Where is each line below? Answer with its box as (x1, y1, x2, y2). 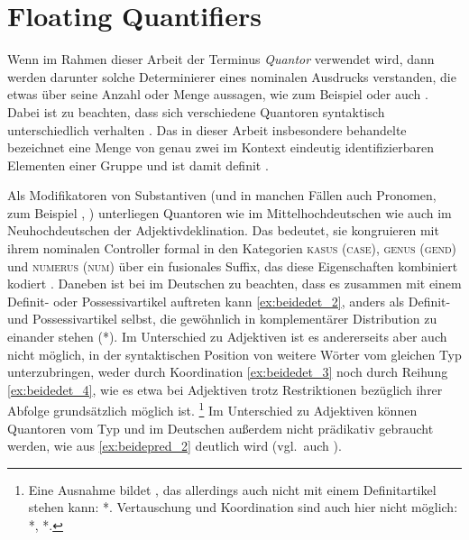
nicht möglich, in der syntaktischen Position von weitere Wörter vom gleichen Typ (7, 344, 462, 363)
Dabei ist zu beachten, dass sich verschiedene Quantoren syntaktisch (7, 102, 385, 121)
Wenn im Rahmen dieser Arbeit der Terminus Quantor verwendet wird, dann (7, 50, 435, 69)
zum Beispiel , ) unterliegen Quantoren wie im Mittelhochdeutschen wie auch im (7, 203, 452, 222)
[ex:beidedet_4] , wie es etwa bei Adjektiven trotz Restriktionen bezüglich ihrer (7, 380, 443, 398)
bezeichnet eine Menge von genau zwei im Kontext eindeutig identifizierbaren (7, 138, 434, 157)
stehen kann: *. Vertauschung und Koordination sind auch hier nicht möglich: (28, 498, 458, 517)
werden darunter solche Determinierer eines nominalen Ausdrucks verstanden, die (7, 67, 456, 86)
